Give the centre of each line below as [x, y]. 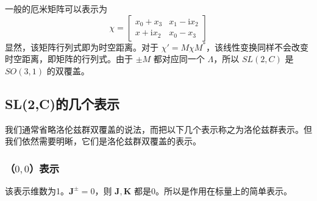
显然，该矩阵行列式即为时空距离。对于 [82, 47]
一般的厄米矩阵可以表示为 [56, 9]
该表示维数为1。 [37, 190]
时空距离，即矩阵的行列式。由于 [69, 59]
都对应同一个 [179, 59]
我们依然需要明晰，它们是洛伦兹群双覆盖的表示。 [103, 141]
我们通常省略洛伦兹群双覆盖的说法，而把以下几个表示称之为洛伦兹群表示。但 [158, 129]
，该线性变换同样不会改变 [258, 47]
